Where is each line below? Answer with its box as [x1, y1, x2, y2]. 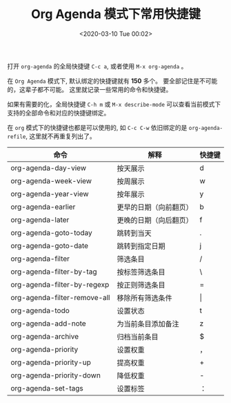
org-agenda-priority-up [10, 357, 91, 367]
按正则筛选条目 [117, 280, 165, 290]
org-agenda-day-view [10, 163, 87, 173]
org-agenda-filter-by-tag [10, 267, 97, 277]
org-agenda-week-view [10, 176, 92, 185]
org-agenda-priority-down [10, 371, 101, 380]
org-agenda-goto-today [10, 227, 92, 237]
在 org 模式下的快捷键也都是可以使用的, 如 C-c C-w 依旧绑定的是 [7, 123, 188, 131]
